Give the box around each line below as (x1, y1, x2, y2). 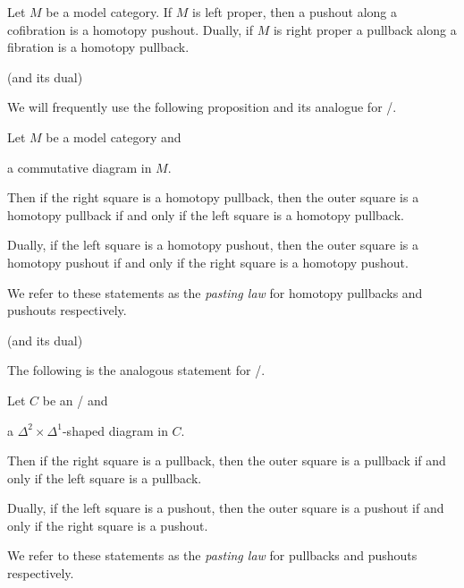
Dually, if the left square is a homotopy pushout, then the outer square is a (7, 235, 418, 254)
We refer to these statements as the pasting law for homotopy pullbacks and (7, 283, 423, 302)
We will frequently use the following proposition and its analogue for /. (7, 98, 397, 116)
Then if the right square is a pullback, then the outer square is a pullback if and (7, 451, 446, 470)
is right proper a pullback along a (273, 20, 457, 38)
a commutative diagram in (7, 158, 152, 176)
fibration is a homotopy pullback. (7, 38, 190, 56)
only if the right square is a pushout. (7, 516, 208, 534)
